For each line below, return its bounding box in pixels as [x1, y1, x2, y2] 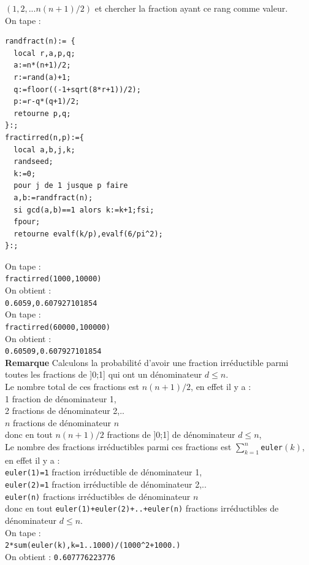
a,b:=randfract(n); [13, 193, 93, 202]
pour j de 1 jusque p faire [13, 181, 128, 190]
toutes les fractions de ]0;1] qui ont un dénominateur [5, 368, 202, 381]
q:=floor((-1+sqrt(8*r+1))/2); [13, 85, 141, 94]
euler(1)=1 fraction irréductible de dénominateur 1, [5, 466, 202, 478]
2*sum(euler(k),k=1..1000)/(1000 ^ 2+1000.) [5, 541, 181, 550]
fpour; [13, 217, 40, 227]
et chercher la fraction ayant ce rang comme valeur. [94, 2, 288, 14]
